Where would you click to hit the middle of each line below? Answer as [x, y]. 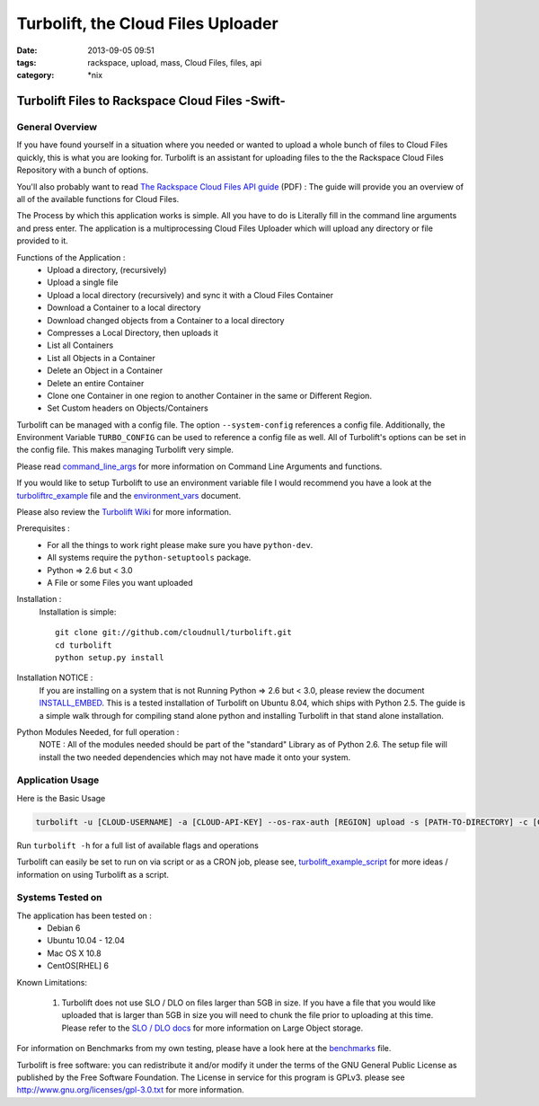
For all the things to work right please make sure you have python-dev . [180, 544]
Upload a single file [83, 282]
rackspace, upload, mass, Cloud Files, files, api [175, 62]
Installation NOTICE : [55, 677]
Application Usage [58, 780]
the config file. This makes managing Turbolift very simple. [125, 450]
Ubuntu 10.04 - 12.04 [86, 941]
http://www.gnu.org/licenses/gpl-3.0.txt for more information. [130, 1090]
